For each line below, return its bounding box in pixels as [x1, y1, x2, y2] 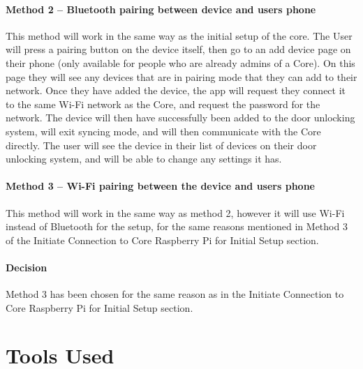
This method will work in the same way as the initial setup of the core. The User [6, 28, 353, 43]
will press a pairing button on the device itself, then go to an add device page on [6, 42, 351, 57]
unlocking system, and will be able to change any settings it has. [6, 151, 282, 166]
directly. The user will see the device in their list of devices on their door [6, 137, 317, 152]
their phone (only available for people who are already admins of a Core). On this [6, 55, 355, 70]
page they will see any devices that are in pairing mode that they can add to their [6, 69, 357, 84]
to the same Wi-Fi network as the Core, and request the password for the [6, 96, 320, 111]
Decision [6, 259, 47, 274]
